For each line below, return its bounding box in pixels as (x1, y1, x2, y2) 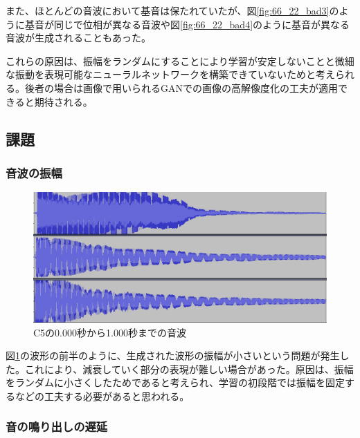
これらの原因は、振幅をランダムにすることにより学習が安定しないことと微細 (6, 53, 354, 68)
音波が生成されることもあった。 (6, 30, 151, 45)
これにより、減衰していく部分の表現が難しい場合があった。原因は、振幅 (24, 361, 354, 376)
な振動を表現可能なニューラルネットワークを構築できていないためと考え (6, 67, 335, 82)
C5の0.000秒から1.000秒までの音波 (33, 325, 186, 339)
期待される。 (34, 94, 93, 108)
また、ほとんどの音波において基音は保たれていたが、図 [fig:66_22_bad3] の (6, 3, 339, 17)
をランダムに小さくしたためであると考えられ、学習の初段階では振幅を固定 (6, 375, 345, 390)
